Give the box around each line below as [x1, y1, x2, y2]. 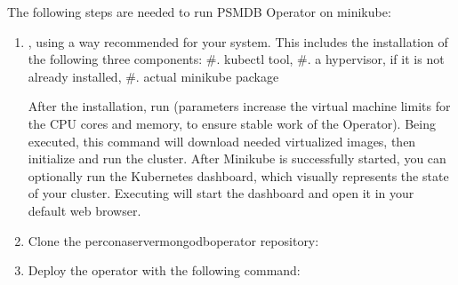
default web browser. [28, 201, 141, 219]
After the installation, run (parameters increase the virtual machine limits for [28, 97, 451, 115]
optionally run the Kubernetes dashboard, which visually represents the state [28, 166, 449, 185]
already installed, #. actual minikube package [28, 67, 279, 85]
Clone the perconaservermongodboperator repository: [28, 231, 319, 249]
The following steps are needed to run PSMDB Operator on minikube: [7, 3, 391, 20]
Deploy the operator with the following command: [28, 261, 301, 280]
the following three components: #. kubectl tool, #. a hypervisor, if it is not [28, 50, 445, 68]
